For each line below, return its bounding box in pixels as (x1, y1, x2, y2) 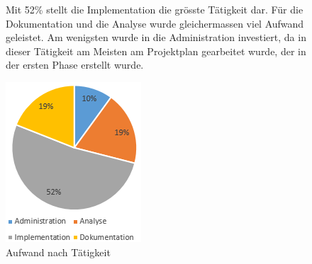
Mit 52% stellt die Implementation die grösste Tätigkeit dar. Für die (6, 2, 303, 16)
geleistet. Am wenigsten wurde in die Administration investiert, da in (6, 30, 306, 45)
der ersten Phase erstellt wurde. (6, 57, 144, 72)
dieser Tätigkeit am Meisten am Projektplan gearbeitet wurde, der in (6, 43, 306, 58)
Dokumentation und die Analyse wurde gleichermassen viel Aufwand (6, 16, 304, 30)
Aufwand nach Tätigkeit (6, 244, 111, 259)
